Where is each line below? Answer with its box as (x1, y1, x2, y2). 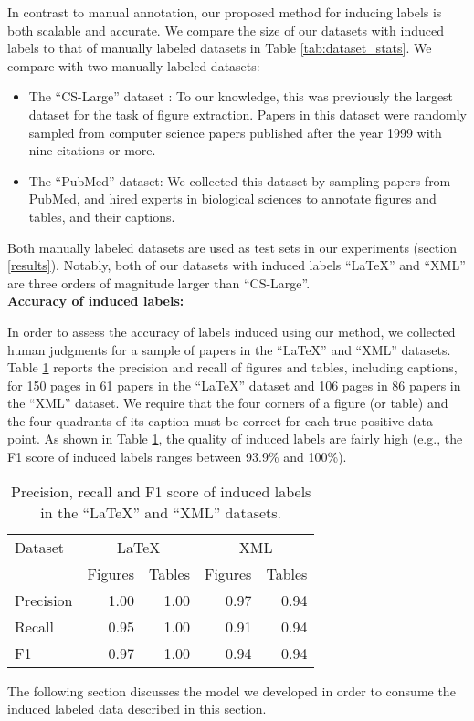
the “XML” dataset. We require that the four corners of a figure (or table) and (7, 393, 448, 413)
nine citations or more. (28, 141, 156, 160)
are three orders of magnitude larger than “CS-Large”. (7, 273, 311, 292)
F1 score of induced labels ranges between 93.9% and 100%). (7, 447, 347, 466)
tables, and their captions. (28, 206, 175, 225)
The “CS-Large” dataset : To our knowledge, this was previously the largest (28, 87, 454, 106)
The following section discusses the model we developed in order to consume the (7, 681, 456, 700)
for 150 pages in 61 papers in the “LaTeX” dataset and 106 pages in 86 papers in (7, 375, 461, 394)
